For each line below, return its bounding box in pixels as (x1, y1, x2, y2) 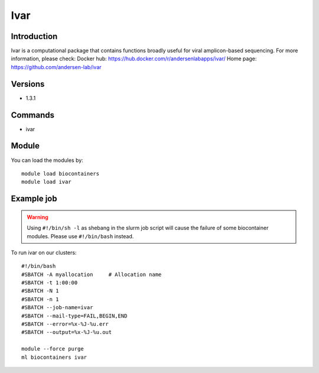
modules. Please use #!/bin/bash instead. (27, 232, 134, 239)
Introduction (11, 31, 58, 41)
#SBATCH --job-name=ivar (21, 304, 93, 311)
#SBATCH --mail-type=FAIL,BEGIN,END (21, 312, 128, 319)
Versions (11, 79, 45, 89)
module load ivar (21, 179, 71, 186)
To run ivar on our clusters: (11, 249, 77, 256)
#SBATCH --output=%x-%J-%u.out (21, 329, 112, 336)
